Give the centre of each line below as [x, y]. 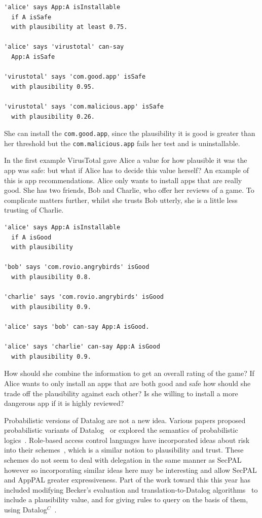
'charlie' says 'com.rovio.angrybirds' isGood [84, 297]
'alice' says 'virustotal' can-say [64, 47]
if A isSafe [31, 17]
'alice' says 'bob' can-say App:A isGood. [77, 326]
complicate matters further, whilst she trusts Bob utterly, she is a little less [121, 200]
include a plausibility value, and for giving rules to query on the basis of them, [126, 499]
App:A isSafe [33, 57]
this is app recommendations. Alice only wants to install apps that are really [123, 180]
